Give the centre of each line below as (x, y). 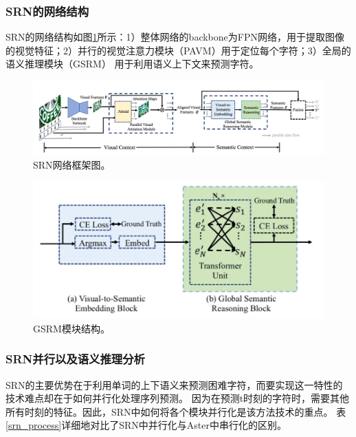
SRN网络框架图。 (72, 164)
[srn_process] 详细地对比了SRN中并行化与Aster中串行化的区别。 (146, 425)
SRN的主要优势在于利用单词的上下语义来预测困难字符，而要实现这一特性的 (174, 384)
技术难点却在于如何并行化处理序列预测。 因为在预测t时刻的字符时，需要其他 (178, 398)
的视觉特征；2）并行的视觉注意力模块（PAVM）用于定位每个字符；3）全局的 (178, 50)
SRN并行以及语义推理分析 (75, 359)
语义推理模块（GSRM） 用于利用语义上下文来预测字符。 (132, 64)
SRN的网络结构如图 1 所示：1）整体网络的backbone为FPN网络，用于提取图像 (175, 37)
